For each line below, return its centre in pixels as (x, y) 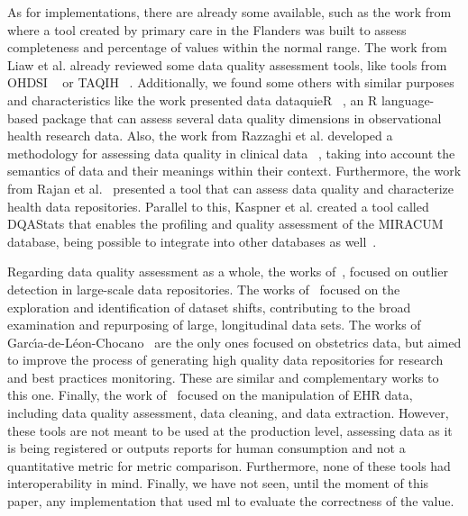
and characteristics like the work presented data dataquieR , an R (193, 100)
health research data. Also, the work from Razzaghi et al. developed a (200, 136)
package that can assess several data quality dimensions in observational (242, 118)
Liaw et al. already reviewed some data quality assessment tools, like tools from (227, 64)
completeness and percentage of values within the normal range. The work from (227, 47)
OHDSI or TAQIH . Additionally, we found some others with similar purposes (231, 82)
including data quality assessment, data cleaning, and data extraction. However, (228, 413)
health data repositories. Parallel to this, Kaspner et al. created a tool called (218, 206)
